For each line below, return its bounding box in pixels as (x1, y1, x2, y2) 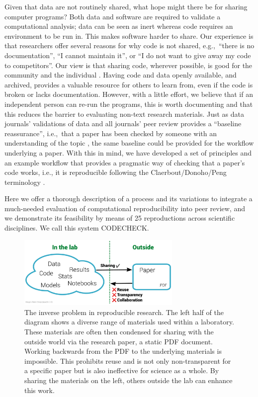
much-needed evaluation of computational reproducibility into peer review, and (4, 203, 245, 213)
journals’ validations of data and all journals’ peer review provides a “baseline (4, 118, 242, 129)
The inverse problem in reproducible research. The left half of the (24, 307, 224, 317)
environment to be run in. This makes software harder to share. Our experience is (4, 30, 254, 41)
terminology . (4, 176, 45, 187)
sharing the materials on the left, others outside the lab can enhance (24, 375, 233, 385)
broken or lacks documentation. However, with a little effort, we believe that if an (4, 89, 253, 99)
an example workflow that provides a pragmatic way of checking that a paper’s (4, 157, 245, 167)
